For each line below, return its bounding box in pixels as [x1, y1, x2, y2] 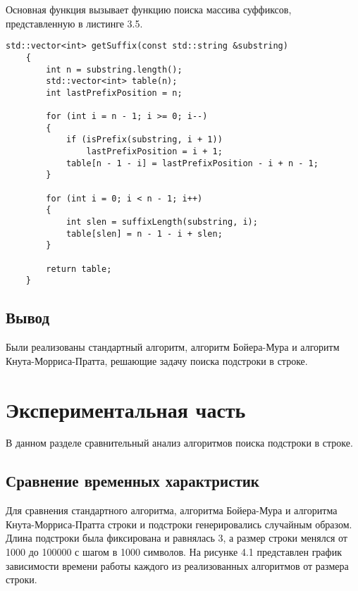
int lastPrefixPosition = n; [46, 87, 183, 98]
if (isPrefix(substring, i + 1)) [66, 135, 223, 145]
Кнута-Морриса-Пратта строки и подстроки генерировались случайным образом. [6, 516, 352, 531]
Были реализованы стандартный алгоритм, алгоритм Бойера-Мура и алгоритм [6, 340, 340, 354]
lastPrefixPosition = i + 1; [86, 147, 223, 157]
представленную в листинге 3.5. [6, 15, 143, 30]
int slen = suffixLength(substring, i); [66, 217, 258, 228]
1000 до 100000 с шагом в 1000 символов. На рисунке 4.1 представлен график [6, 545, 342, 559]
